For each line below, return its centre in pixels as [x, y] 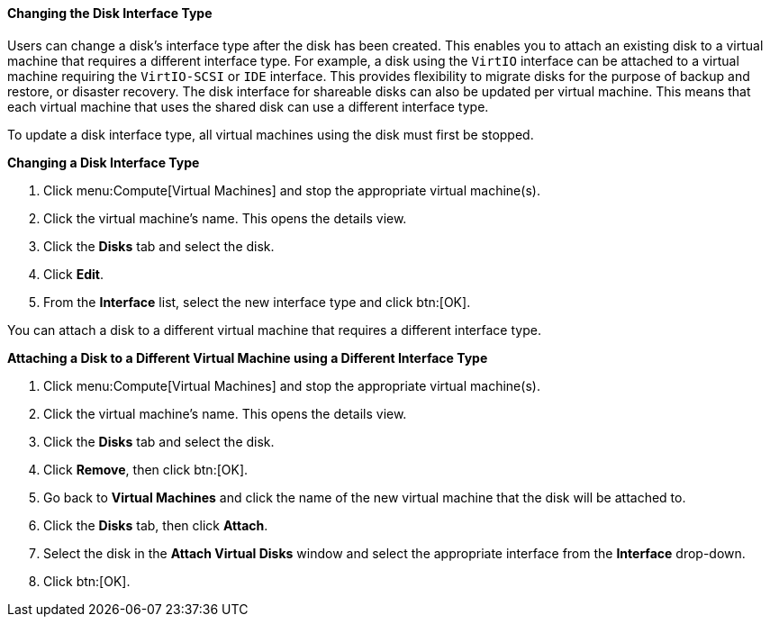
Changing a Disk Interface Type [104, 162]
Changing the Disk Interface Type [110, 13]
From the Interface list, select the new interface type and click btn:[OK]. [257, 302]
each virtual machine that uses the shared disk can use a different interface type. [248, 106]
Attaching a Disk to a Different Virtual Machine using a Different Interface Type [248, 357]
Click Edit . [73, 274]
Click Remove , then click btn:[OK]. [146, 469]
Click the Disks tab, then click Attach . [156, 525]
